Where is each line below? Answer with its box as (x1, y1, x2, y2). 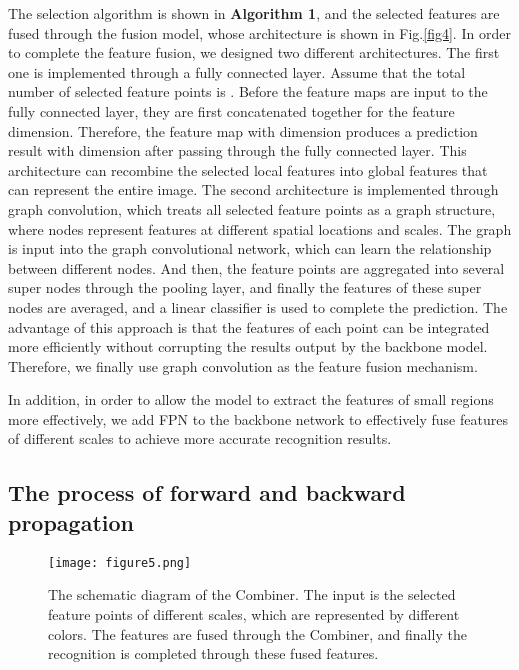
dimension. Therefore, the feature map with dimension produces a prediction (8, 120, 478, 141)
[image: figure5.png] (48, 555, 192, 570)
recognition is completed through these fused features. (48, 643, 379, 664)
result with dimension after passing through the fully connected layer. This (8, 140, 467, 161)
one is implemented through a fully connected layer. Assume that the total (8, 61, 466, 82)
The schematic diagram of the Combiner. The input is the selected (48, 584, 456, 605)
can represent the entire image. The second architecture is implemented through (8, 179, 499, 200)
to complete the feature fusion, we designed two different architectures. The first (8, 42, 500, 63)
